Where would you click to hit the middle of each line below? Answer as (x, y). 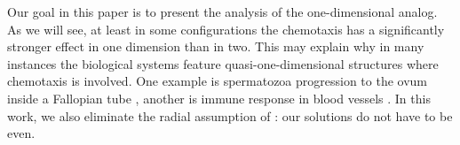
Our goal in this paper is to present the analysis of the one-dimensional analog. (222, 11)
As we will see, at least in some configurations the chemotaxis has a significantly (226, 29)
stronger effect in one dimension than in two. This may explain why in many (216, 46)
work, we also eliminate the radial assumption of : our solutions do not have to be (230, 115)
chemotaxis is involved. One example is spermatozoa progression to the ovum (218, 81)
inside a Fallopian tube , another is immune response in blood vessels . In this (219, 98)
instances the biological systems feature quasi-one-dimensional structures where (223, 63)
